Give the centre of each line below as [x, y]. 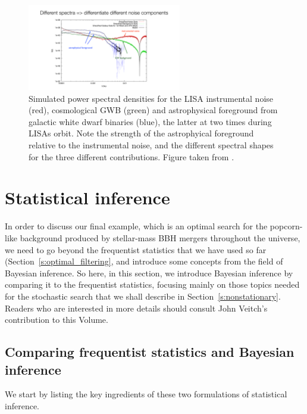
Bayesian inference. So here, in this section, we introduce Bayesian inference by [149, 273]
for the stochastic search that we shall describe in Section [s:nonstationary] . [143, 296]
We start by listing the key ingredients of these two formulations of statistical [146, 394]
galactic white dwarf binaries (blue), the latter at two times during [150, 121]
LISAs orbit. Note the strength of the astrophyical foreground [141, 133]
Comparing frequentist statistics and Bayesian [150, 352]
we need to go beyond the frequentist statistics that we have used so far [136, 249]
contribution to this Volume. [57, 320]
